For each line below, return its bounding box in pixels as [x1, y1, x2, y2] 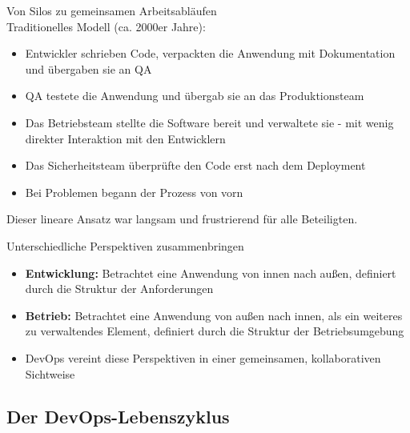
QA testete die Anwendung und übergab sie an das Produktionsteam [25, 87, 364, 104]
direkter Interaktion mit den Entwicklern [25, 130, 226, 146]
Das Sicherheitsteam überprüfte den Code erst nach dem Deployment [25, 157, 366, 174]
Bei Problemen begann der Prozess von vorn [25, 183, 243, 200]
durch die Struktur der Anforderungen [25, 280, 214, 297]
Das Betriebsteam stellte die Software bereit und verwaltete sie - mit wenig [25, 114, 394, 130]
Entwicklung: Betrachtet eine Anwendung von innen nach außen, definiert [25, 264, 396, 281]
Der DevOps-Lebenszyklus [6, 404, 230, 429]
